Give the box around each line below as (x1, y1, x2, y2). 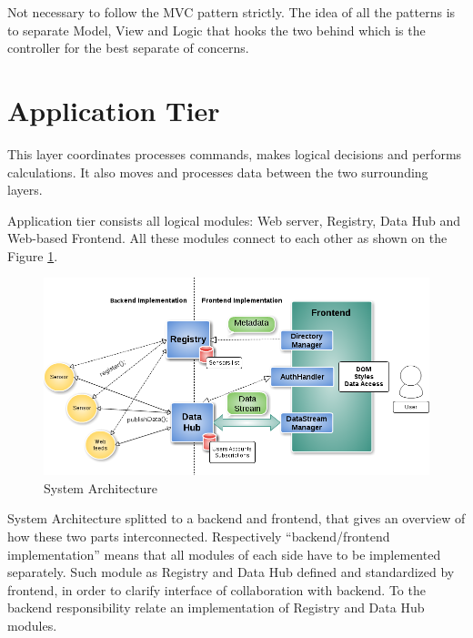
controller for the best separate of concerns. (7, 38, 249, 57)
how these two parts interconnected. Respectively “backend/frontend (7, 527, 390, 545)
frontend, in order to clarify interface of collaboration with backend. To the (7, 580, 426, 599)
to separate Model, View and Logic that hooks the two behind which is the (7, 20, 426, 39)
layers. (7, 180, 43, 199)
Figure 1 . (7, 246, 58, 265)
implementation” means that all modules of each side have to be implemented (7, 544, 441, 563)
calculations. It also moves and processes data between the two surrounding (7, 162, 428, 181)
